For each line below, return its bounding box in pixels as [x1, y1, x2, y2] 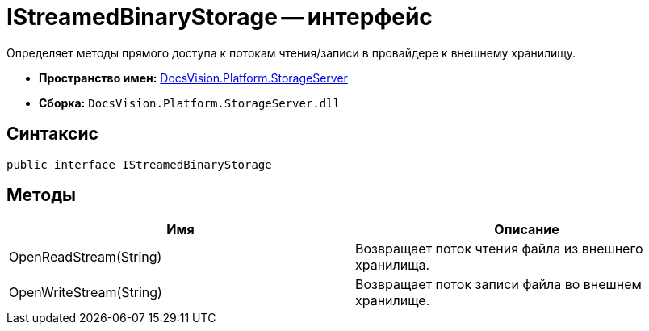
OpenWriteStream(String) [9, 284, 162, 301]
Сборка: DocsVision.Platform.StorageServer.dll [39, 95, 341, 110]
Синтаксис [6, 124, 98, 145]
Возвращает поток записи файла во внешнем [355, 276, 642, 293]
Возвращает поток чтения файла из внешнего [355, 241, 643, 258]
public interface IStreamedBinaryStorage [6, 157, 272, 171]
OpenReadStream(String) [9, 249, 162, 266]
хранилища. [355, 257, 430, 274]
